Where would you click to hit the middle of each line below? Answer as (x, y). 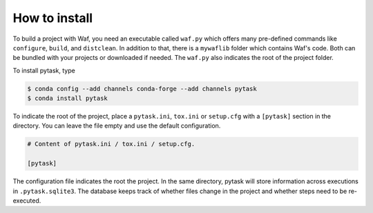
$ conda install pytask (68, 99)
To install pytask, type (44, 70)
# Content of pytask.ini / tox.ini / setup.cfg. (111, 144)
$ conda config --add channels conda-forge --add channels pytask (142, 89)
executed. (27, 201)
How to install (53, 18)
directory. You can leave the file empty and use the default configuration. (117, 126)
